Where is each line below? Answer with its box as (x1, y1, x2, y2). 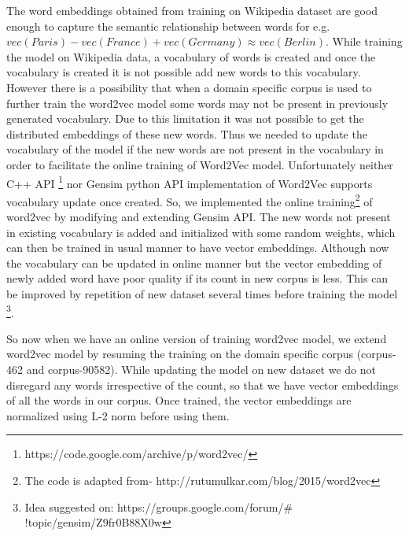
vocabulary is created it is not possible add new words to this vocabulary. (6, 64, 361, 80)
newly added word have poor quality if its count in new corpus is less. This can (6, 270, 389, 286)
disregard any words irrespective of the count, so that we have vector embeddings (6, 376, 399, 393)
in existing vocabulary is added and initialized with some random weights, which (6, 224, 396, 240)
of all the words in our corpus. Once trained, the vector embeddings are (6, 392, 352, 408)
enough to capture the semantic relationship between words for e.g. (6, 17, 330, 34)
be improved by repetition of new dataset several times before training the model (6, 286, 398, 301)
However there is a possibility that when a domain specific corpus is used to (6, 79, 372, 95)
